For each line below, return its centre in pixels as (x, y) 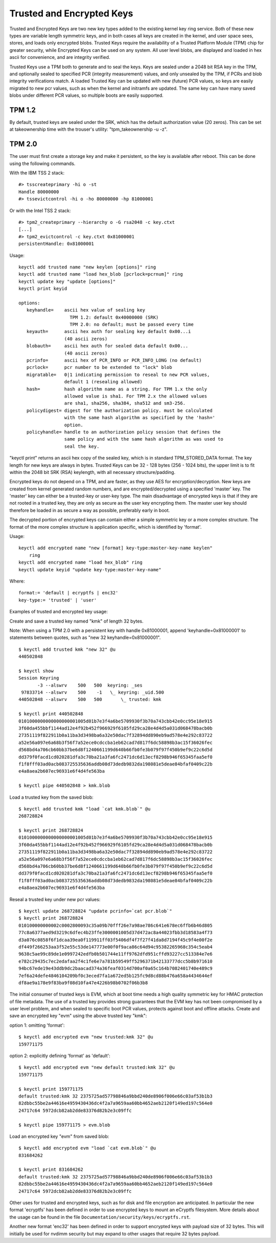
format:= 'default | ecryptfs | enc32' (68, 593)
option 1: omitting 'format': (37, 1025)
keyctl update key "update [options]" (67, 281)
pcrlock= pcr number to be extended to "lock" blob (99, 367)
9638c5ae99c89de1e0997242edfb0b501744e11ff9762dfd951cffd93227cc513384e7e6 (116, 954)
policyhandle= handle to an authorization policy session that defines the (123, 432)
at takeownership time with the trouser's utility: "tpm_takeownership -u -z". (89, 129)
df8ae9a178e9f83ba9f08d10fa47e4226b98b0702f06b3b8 (83, 983)
